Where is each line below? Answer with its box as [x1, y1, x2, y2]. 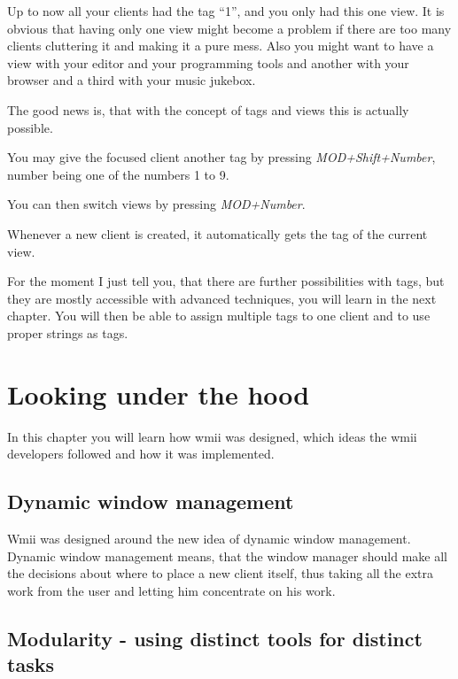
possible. [7, 118, 53, 136]
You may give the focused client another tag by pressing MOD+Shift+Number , [7, 148, 436, 166]
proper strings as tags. [7, 323, 128, 342]
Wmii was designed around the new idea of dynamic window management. [7, 529, 411, 548]
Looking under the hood [7, 375, 310, 412]
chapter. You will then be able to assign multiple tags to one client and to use [7, 306, 431, 325]
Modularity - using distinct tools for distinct [7, 624, 423, 652]
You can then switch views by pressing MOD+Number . [7, 195, 306, 213]
